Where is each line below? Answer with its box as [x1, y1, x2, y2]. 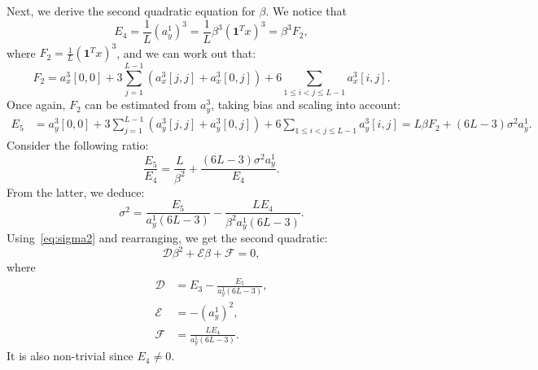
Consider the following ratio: [7, 137, 149, 154]
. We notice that [265, 2, 348, 19]
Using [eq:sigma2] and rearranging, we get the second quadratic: [7, 229, 328, 246]
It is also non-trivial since [7, 347, 133, 364]
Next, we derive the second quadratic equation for [7, 2, 256, 19]
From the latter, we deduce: [7, 183, 145, 200]
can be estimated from [85, 96, 197, 113]
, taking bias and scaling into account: [211, 96, 401, 113]
